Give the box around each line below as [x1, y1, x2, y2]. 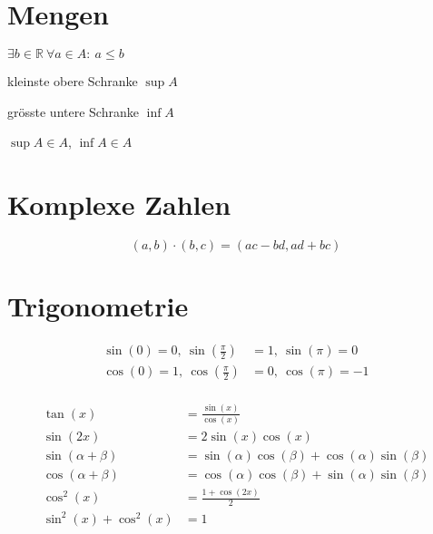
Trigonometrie [7, 287, 189, 325]
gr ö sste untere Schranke [7, 102, 139, 121]
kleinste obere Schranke [7, 72, 138, 91]
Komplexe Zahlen [7, 186, 231, 223]
